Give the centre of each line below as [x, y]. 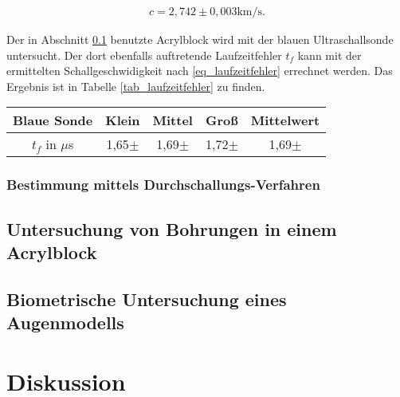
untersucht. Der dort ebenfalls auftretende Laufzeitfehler [144, 55]
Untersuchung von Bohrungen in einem [172, 228]
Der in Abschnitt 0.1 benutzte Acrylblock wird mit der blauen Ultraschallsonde [200, 39]
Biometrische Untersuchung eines [147, 299]
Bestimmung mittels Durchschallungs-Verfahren [163, 185]
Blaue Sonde [53, 120]
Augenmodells [65, 322]
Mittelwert [285, 120]
